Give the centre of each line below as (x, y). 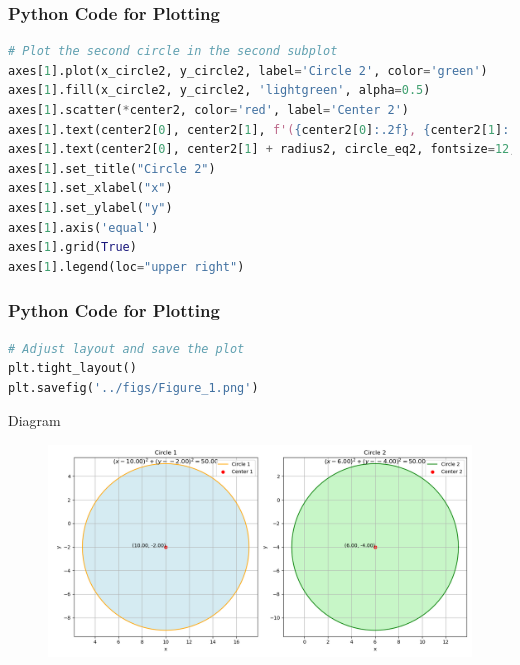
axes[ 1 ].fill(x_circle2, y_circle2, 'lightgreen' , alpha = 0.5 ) (219, 90)
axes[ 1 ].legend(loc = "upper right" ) (126, 266)
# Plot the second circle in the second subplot (173, 51)
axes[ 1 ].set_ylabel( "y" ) (90, 207)
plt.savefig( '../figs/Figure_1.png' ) (133, 387)
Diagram (34, 420)
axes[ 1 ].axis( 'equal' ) (83, 227)
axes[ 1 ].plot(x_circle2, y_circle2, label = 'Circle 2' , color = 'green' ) (248, 70)
